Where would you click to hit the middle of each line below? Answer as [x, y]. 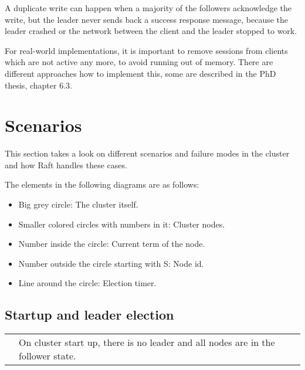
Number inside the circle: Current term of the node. [112, 244]
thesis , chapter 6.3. [38, 85]
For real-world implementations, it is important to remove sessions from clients [146, 50]
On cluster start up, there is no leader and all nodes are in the [147, 342]
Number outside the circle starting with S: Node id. [111, 263]
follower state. [48, 356]
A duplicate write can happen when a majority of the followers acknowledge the [148, 8]
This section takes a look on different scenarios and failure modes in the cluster [147, 153]
